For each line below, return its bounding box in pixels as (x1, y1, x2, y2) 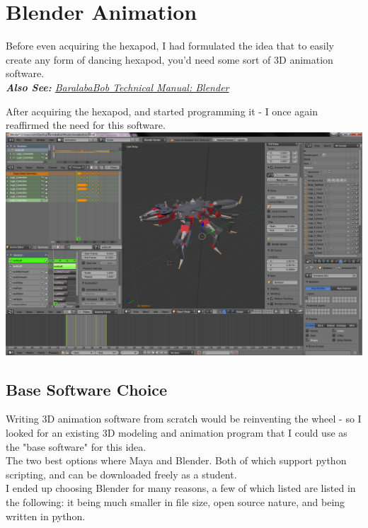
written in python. (6, 508, 86, 523)
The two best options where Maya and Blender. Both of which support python (6, 453, 347, 468)
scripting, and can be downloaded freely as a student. (6, 466, 237, 481)
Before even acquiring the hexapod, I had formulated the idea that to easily (6, 38, 334, 53)
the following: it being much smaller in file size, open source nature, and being (6, 495, 345, 510)
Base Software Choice (6, 378, 168, 400)
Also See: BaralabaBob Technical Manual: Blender (6, 79, 229, 94)
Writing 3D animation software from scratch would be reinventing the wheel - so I (6, 411, 362, 426)
